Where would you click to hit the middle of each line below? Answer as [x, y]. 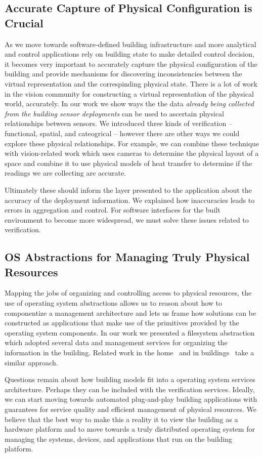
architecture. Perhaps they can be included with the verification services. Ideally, [130, 389]
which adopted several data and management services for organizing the [116, 342]
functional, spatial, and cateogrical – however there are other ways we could [122, 133]
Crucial [24, 23]
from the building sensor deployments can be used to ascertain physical [114, 113]
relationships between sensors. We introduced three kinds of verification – [118, 123]
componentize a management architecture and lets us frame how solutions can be [130, 313]
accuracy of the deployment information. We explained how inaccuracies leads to [130, 200]
